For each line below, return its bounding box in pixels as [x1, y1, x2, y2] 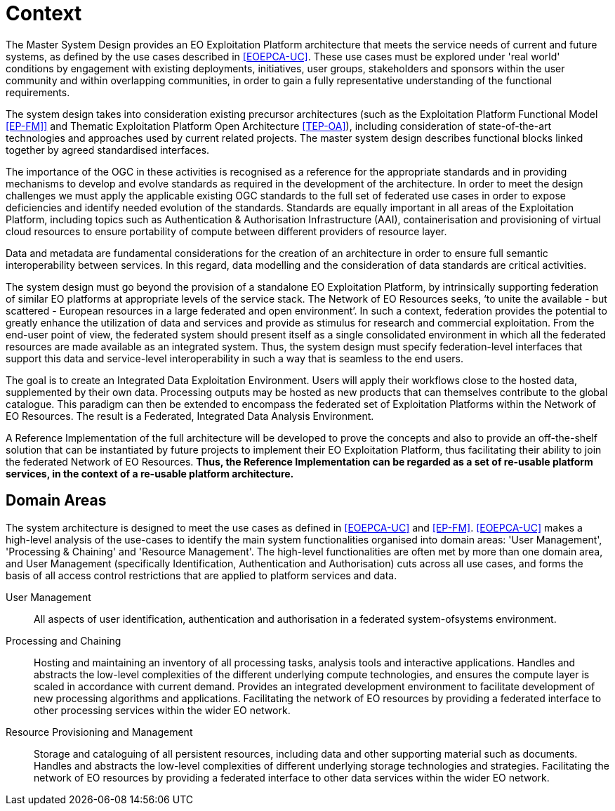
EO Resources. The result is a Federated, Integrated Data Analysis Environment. [6, 409, 374, 422]
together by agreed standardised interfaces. [6, 143, 210, 156]
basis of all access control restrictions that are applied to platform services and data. [6, 569, 397, 581]
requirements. [6, 86, 70, 98]
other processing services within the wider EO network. [34, 704, 291, 716]
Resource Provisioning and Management [6, 725, 193, 738]
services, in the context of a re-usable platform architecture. [6, 467, 294, 480]
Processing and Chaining [6, 634, 121, 647]
